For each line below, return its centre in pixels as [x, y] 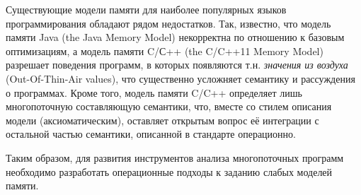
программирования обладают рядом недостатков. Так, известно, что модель [168, 23]
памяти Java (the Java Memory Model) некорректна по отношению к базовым [175, 37]
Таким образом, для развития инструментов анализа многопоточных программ [175, 157]
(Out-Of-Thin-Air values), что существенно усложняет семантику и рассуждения [180, 78]
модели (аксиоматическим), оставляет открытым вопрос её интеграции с [162, 120]
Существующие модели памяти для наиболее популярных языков [146, 9]
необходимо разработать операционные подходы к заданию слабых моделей [169, 171]
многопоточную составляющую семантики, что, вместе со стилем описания [169, 106]
